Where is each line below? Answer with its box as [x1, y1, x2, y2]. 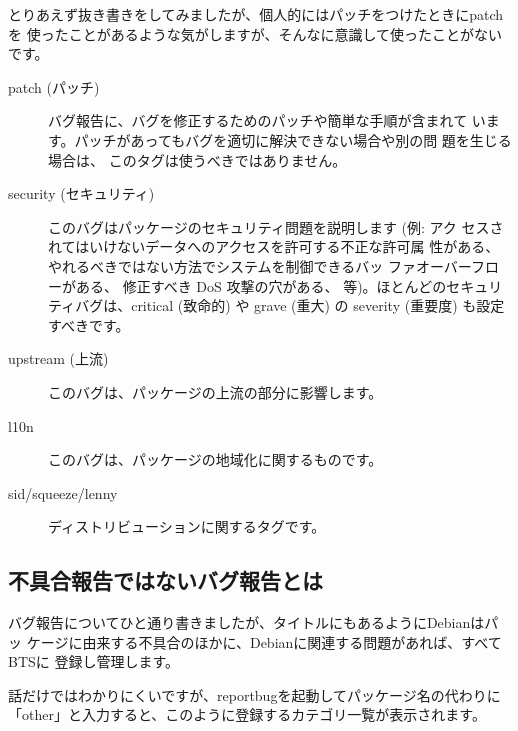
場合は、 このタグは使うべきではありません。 [48, 149, 347, 170]
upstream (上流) [8, 348, 109, 369]
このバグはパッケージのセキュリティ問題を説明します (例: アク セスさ [48, 216, 504, 237]
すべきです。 [48, 314, 130, 335]
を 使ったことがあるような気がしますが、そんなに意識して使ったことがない [8, 23, 502, 44]
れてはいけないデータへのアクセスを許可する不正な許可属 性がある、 [48, 236, 500, 257]
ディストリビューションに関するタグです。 [48, 516, 326, 537]
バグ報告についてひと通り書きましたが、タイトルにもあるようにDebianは [8, 612, 485, 633]
